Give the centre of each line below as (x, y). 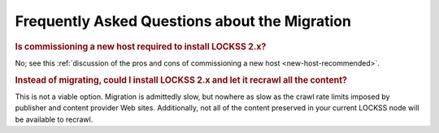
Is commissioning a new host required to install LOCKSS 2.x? (141, 46)
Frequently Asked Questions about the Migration (183, 21)
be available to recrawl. (54, 119)
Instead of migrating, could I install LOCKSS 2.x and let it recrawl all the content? (181, 79)
